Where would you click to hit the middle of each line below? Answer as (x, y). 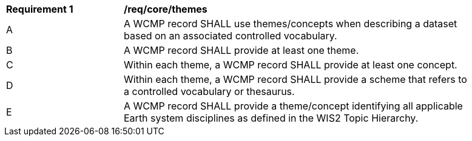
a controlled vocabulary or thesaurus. (209, 91)
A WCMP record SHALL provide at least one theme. (241, 50)
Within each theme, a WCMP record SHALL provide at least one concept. (291, 65)
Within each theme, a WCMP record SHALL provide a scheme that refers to (295, 79)
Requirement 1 (40, 9)
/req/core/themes (166, 9)
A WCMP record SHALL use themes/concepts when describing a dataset (291, 24)
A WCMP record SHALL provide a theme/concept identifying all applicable (293, 106)
